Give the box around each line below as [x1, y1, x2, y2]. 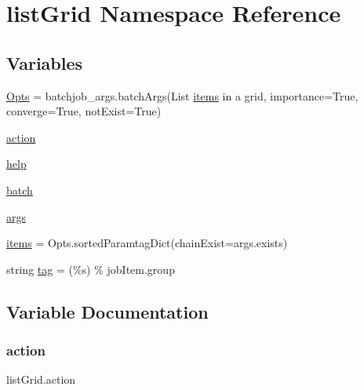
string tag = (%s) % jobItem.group [6, 261, 175, 277]
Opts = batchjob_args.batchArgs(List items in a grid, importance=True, [6, 87, 359, 104]
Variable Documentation [6, 299, 209, 323]
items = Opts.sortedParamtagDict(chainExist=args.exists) [6, 235, 288, 251]
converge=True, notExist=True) [6, 103, 162, 119]
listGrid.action [6, 371, 76, 388]
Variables [6, 50, 83, 75]
